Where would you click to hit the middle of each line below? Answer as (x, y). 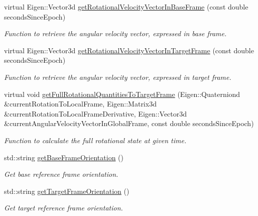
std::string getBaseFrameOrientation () (64, 157)
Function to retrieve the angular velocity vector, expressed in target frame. (118, 77)
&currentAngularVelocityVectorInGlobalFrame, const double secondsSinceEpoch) (129, 123)
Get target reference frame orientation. (63, 208)
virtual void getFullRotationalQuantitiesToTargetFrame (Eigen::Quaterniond (122, 94)
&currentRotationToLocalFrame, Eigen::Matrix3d (80, 104)
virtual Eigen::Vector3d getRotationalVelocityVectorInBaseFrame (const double (126, 7)
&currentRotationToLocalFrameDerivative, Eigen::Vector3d (96, 113)
